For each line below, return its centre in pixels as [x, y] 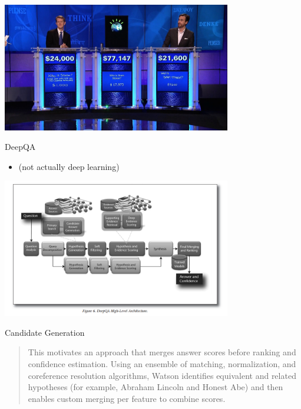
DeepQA [20, 147]
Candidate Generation [45, 332]
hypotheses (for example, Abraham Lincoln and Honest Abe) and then [156, 387]
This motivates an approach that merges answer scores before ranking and [162, 352]
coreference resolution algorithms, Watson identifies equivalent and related [162, 375]
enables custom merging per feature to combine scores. [127, 398]
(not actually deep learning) [69, 166]
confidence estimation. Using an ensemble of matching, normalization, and [162, 363]
